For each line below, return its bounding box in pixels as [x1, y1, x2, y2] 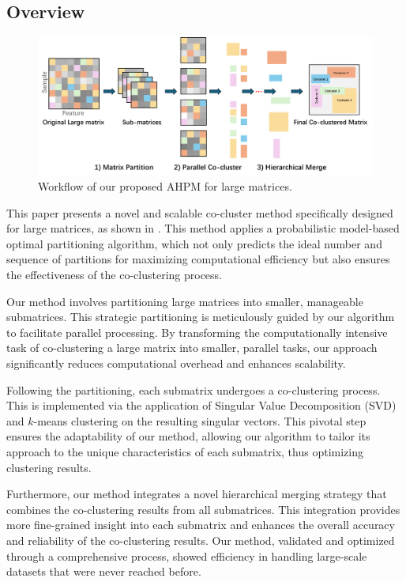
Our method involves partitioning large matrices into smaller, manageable [6, 293, 363, 309]
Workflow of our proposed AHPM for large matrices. [38, 178, 292, 195]
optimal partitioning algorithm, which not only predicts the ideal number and [6, 235, 382, 251]
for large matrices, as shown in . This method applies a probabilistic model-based [6, 220, 400, 236]
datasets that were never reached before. [6, 563, 201, 580]
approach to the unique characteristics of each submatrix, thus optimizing [6, 444, 363, 460]
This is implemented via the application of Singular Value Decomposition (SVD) [6, 397, 397, 414]
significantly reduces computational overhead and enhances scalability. [6, 355, 346, 372]
